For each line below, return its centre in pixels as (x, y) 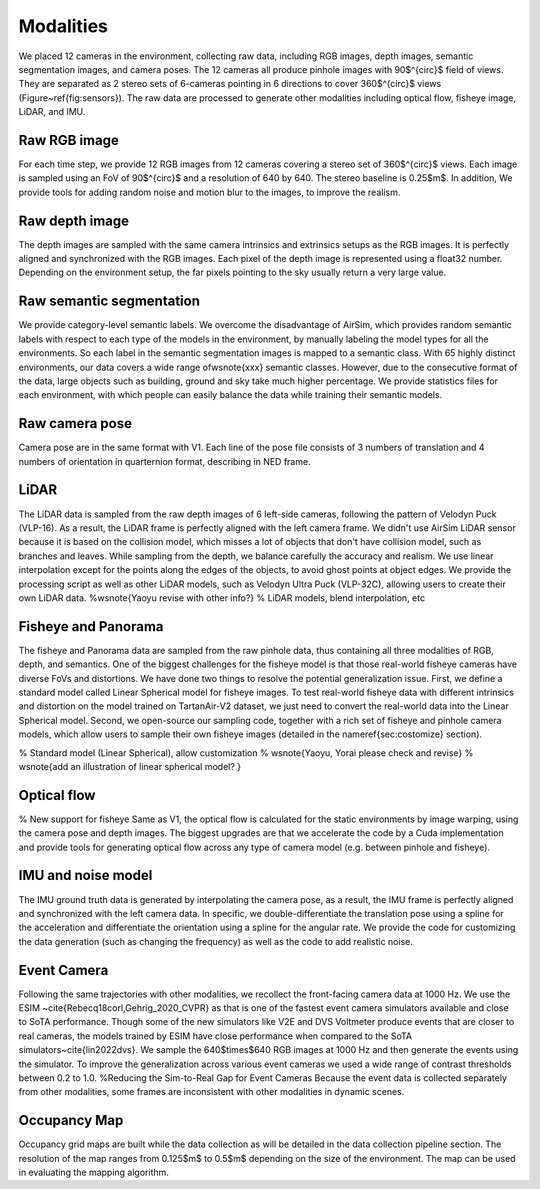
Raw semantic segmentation (109, 301)
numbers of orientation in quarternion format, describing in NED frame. (164, 461)
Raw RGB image (68, 140)
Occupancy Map (71, 1120)
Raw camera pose (75, 423)
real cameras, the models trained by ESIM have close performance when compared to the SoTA (215, 1036)
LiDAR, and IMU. (52, 112)
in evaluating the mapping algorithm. (94, 1172)
